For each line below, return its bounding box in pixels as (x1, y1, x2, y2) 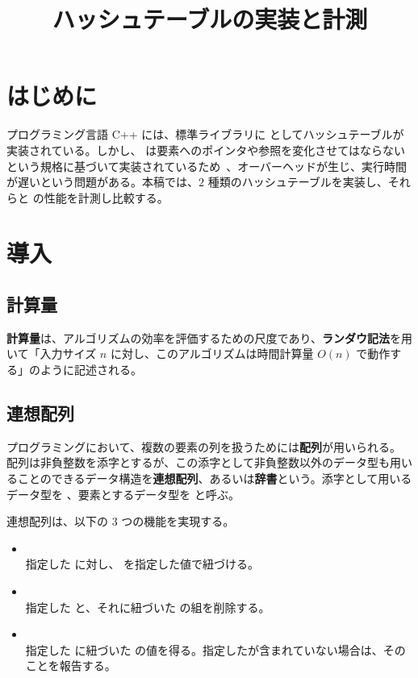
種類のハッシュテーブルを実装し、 (207, 173, 388, 190)
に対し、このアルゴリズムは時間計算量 (110, 345, 314, 362)
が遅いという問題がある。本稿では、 (6, 173, 199, 190)
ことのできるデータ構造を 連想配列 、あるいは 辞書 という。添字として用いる (17, 470, 412, 487)
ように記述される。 (40, 361, 142, 378)
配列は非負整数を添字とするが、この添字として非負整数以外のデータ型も (6, 454, 390, 471)
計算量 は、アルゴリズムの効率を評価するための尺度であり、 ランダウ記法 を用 (6, 329, 412, 346)
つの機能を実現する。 (121, 513, 235, 530)
